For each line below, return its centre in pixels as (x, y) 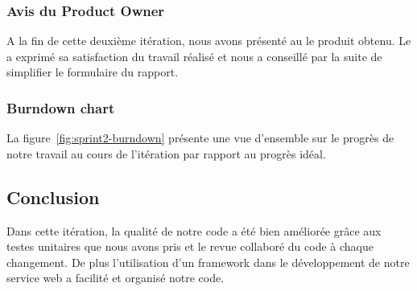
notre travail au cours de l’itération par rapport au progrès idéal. (166, 153)
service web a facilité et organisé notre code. (116, 278)
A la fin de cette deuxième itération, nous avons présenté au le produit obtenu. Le (209, 41)
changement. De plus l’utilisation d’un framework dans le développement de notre (208, 262)
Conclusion (53, 197)
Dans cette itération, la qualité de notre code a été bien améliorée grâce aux (194, 230)
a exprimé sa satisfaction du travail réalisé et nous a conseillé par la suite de (194, 56)
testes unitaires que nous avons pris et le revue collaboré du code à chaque (190, 246)
